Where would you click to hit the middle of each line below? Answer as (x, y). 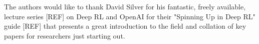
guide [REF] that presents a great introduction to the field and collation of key (125, 26)
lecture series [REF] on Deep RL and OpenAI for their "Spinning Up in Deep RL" (130, 16)
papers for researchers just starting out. (65, 35)
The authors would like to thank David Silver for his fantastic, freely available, (125, 6)
